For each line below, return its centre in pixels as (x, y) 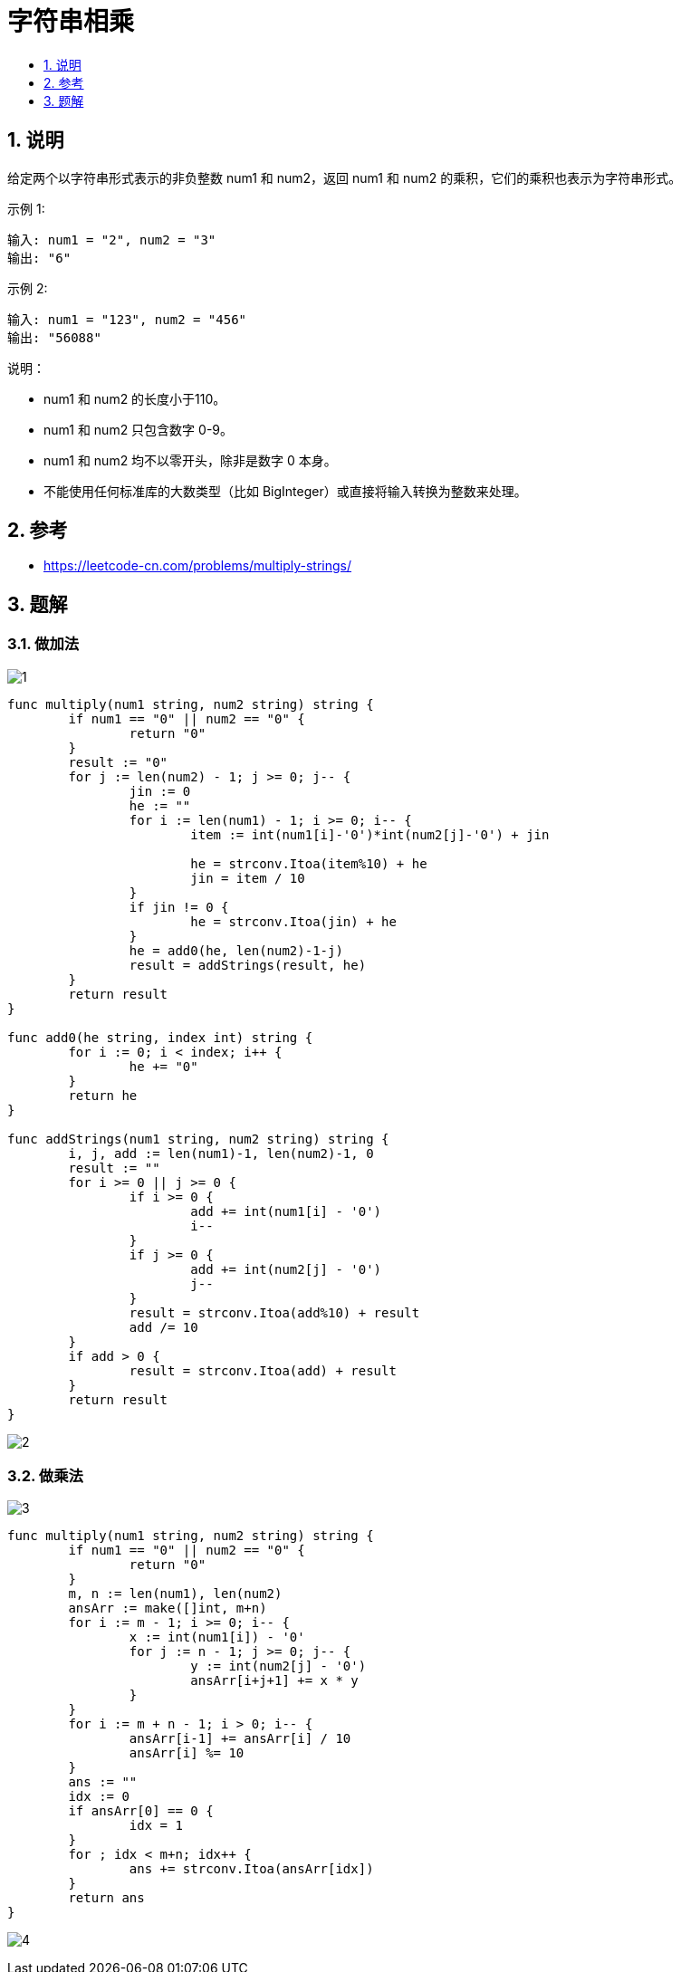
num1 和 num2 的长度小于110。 (135, 398)
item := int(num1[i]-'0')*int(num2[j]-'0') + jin (370, 834)
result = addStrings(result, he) (248, 965)
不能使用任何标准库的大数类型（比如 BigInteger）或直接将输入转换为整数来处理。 (285, 491)
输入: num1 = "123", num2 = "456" (127, 319)
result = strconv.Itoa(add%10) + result (274, 1312)
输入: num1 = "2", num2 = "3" (112, 239)
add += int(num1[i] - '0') (286, 1211)
